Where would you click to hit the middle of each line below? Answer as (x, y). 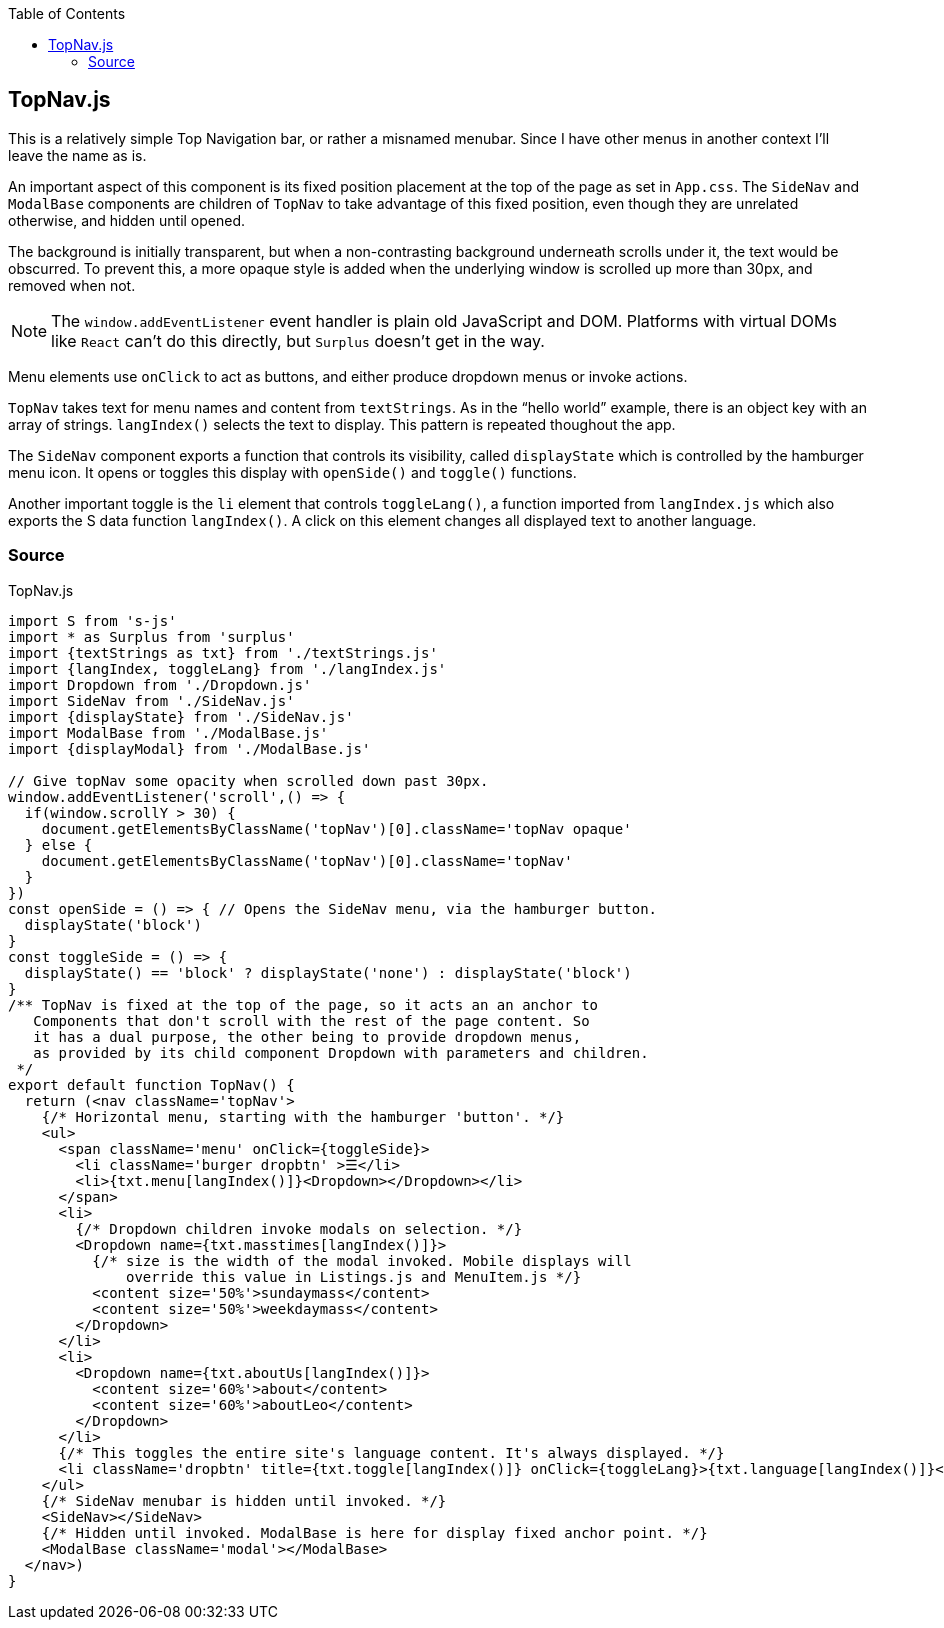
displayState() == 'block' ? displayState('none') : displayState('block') (328, 972)
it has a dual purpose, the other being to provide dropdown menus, (307, 1036)
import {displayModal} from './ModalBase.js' (189, 748)
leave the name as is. (77, 155)
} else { (58, 844)
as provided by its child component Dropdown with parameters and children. (341, 1052)
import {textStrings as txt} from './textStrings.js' (223, 652)
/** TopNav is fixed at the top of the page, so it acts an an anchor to (303, 1004)
